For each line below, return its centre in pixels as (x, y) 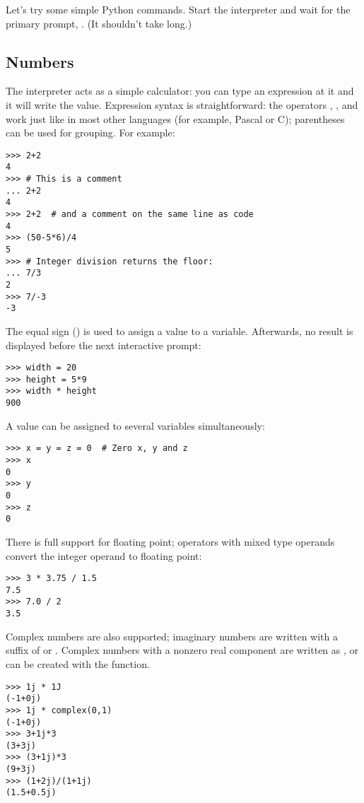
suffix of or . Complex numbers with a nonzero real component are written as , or (182, 650)
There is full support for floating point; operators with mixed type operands (170, 541)
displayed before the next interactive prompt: (104, 345)
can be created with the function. (78, 663)
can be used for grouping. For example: (90, 133)
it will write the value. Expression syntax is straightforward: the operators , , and (182, 104)
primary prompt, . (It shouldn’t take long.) (99, 23)
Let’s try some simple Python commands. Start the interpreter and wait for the (178, 9)
